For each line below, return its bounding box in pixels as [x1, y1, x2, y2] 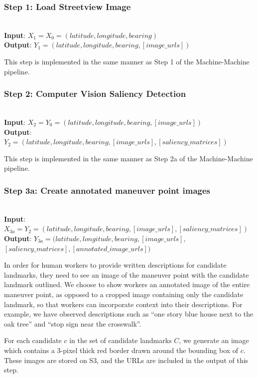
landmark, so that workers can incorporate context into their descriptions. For [4, 299, 243, 309]
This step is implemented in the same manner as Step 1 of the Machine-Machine [4, 56, 250, 66]
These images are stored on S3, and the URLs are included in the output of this [4, 355, 249, 365]
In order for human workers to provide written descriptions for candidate [4, 260, 227, 270]
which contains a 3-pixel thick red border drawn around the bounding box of [4, 345, 239, 355]
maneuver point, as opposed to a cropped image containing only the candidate [4, 289, 244, 299]
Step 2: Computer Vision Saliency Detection [4, 87, 186, 100]
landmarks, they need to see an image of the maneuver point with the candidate [4, 269, 249, 280]
